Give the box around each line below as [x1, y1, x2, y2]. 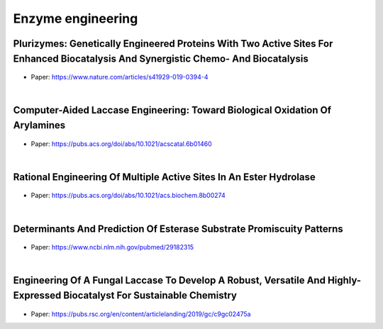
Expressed [13, 289, 62, 301]
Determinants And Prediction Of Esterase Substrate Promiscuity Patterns [13, 223, 343, 235]
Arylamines [13, 119, 66, 131]
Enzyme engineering [13, 11, 138, 26]
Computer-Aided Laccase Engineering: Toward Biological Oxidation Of [13, 104, 332, 116]
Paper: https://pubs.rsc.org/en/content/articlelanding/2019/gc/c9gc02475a [30, 309, 251, 318]
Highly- [327, 274, 362, 286]
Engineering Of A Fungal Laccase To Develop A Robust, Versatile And [13, 274, 326, 286]
